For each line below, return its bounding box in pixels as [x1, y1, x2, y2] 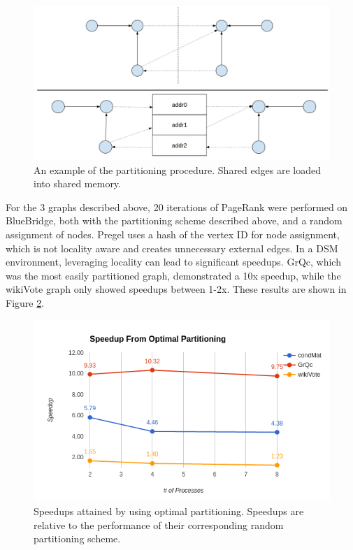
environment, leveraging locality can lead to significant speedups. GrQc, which [6, 254, 341, 269]
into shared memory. [34, 176, 121, 191]
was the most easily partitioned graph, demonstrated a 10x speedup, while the [6, 268, 341, 282]
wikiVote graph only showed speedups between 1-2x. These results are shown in [6, 282, 347, 296]
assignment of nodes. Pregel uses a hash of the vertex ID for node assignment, [6, 227, 340, 242]
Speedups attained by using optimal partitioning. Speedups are [34, 503, 304, 518]
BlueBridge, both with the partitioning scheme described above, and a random [6, 213, 343, 228]
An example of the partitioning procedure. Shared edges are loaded [34, 162, 321, 177]
